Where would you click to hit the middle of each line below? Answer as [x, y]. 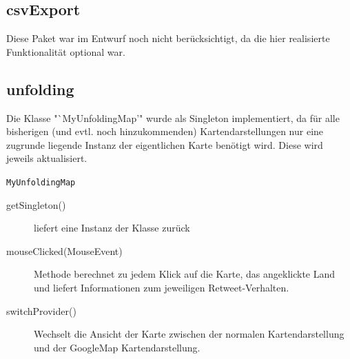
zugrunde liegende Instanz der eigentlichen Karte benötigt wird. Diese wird [165, 144]
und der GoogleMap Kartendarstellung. [117, 347]
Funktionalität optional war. [66, 51]
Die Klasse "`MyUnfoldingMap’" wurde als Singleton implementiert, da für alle [173, 117]
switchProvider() [41, 310]
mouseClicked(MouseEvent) [64, 250]
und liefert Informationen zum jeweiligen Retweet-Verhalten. [162, 287]
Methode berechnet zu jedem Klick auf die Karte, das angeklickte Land [185, 274]
